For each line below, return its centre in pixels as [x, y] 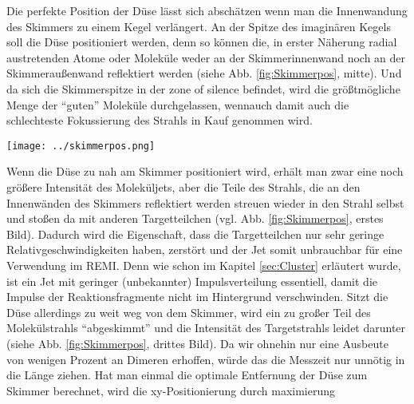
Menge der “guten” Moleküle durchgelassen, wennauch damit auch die [178, 104]
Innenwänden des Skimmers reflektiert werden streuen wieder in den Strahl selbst [205, 202]
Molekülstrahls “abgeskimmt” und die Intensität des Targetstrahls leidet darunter [206, 328]
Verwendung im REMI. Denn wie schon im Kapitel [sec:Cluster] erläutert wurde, [204, 265]
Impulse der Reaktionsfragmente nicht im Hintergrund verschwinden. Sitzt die [197, 297]
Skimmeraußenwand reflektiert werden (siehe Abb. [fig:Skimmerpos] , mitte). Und [204, 73]
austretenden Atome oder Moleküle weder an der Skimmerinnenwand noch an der [206, 57]
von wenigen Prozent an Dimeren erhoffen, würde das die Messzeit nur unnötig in [206, 359]
